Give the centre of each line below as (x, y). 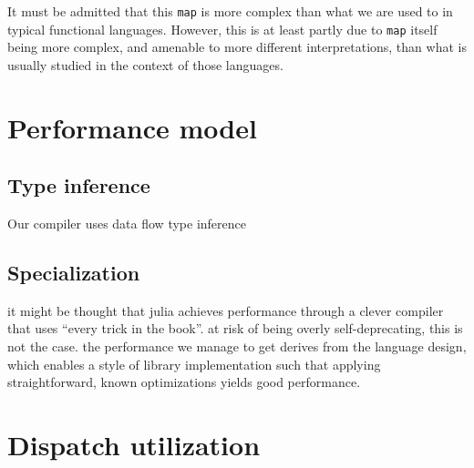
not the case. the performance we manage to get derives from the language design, (237, 346)
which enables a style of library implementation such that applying (194, 364)
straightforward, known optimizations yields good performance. (184, 382)
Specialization (74, 273)
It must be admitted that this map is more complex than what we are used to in (230, 11)
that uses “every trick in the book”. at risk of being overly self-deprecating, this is (235, 328)
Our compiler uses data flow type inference (127, 224)
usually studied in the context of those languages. (145, 64)
